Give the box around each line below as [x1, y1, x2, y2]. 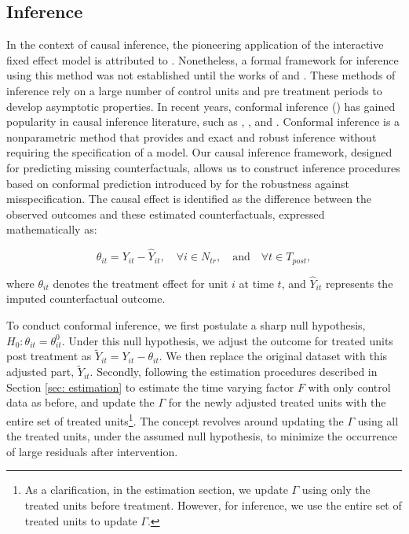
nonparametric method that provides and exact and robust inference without [6, 128, 377, 145]
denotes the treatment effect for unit [53, 274, 228, 291]
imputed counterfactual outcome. [6, 290, 166, 307]
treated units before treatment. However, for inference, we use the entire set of [24, 497, 402, 514]
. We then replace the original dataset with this [159, 348, 388, 364]
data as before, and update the [6, 394, 155, 411]
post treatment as [6, 348, 92, 364]
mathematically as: [6, 221, 97, 238]
